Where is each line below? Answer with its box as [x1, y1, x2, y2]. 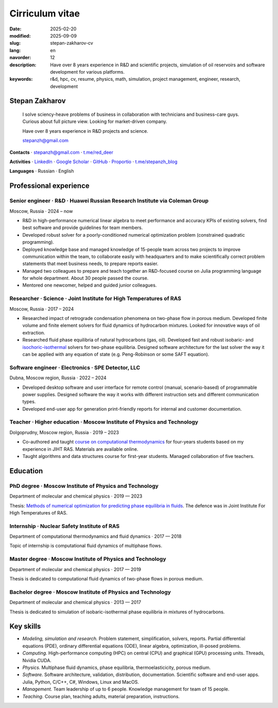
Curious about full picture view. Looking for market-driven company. [22, 118, 167, 125]
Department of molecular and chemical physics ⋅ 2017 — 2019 [9, 566, 142, 572]
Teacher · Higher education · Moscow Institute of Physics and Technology [9, 418, 198, 426]
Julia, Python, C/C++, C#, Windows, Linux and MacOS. [22, 679, 139, 685]
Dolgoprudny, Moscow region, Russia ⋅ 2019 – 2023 [9, 429, 119, 435]
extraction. [22, 329, 46, 335]
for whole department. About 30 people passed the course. [22, 275, 149, 281]
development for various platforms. [50, 68, 125, 75]
